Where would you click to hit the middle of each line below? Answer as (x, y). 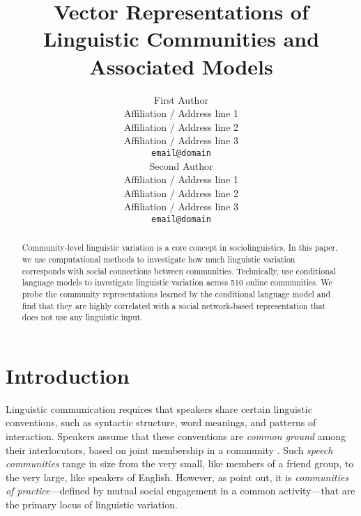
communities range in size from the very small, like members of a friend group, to (180, 463)
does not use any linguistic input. (82, 317)
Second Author (181, 165)
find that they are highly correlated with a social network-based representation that (174, 305)
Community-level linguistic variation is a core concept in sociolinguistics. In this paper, (180, 248)
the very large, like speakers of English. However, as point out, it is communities (177, 477)
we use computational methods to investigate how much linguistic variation (159, 259)
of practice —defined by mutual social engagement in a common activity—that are (180, 491)
